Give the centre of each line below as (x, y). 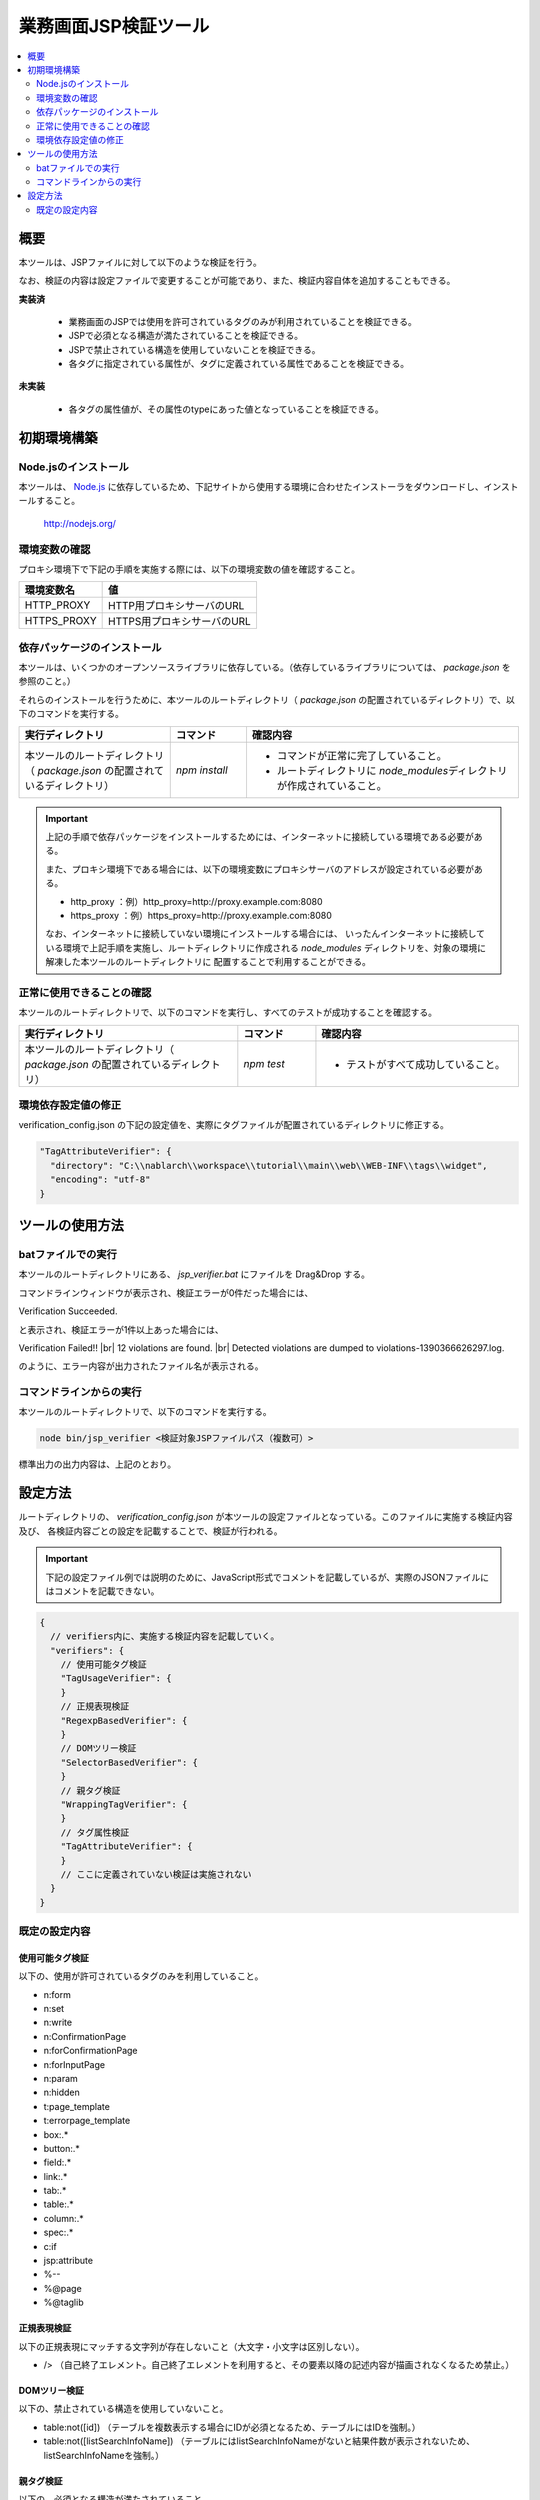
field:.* (57, 2162)
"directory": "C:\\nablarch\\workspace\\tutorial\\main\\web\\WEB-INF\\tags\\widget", (269, 1165)
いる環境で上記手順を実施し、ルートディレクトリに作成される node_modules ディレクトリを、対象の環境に (266, 947)
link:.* (55, 2176)
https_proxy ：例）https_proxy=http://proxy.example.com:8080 (201, 915)
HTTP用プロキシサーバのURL (176, 606)
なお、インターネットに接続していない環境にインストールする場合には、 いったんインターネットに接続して (265, 934)
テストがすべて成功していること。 (426, 1064)
